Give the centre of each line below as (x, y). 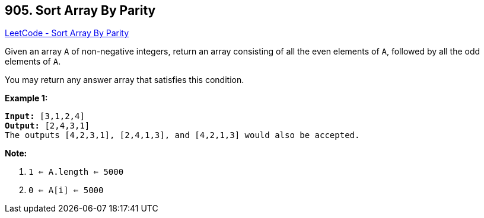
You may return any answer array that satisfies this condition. (125, 80)
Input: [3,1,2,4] (45, 116)
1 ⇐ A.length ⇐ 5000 (76, 172)
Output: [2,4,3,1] (47, 126)
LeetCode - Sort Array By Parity (67, 33)
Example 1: (26, 98)
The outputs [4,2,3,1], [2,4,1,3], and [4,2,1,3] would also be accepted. (182, 135)
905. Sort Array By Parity (80, 10)
